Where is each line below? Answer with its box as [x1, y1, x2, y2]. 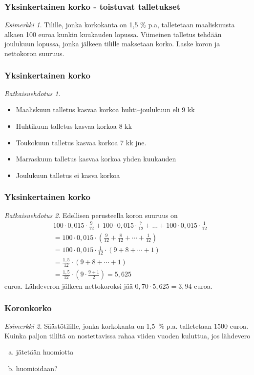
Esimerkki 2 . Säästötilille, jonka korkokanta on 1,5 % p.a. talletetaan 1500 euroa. [4, 321, 249, 331]
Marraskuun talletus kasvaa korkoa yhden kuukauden [16, 154, 176, 164]
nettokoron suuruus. [4, 48, 64, 58]
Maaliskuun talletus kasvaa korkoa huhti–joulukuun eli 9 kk [16, 104, 195, 115]
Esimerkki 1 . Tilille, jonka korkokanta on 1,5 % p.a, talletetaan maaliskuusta [4, 20, 235, 30]
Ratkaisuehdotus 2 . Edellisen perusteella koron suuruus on [4, 210, 178, 220]
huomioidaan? [16, 363, 58, 374]
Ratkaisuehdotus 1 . [4, 88, 61, 98]
